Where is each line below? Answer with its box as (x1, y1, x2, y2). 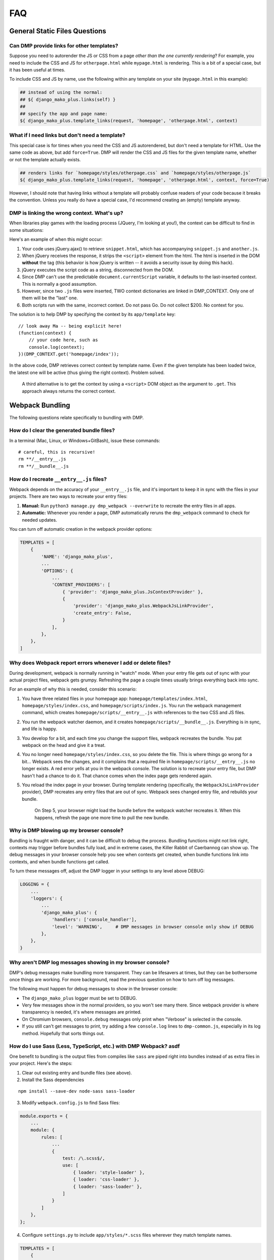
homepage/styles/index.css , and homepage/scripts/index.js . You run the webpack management (22, 703, 242, 709)
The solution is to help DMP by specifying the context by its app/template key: (9, 311, 176, 318)
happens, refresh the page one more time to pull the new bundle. (34, 814, 170, 821)
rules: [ (41, 1134, 63, 1140)
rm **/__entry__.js (18, 456, 66, 462)
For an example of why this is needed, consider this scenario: (9, 686, 137, 692)
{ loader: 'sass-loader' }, (73, 1183, 143, 1189)
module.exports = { (20, 1113, 68, 1119)
